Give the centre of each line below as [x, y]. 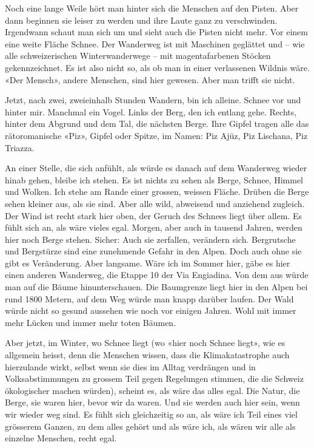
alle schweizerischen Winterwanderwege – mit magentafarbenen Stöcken [138, 56]
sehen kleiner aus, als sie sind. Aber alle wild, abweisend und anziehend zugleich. [155, 203]
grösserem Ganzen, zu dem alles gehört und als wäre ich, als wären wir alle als [150, 426]
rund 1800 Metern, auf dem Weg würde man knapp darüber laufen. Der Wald [149, 298]
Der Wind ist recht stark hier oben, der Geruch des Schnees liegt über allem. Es [153, 215]
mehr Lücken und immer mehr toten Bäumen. [91, 322]
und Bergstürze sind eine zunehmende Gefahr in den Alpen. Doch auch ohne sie [153, 251]
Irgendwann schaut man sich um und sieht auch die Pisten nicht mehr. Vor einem [156, 32]
